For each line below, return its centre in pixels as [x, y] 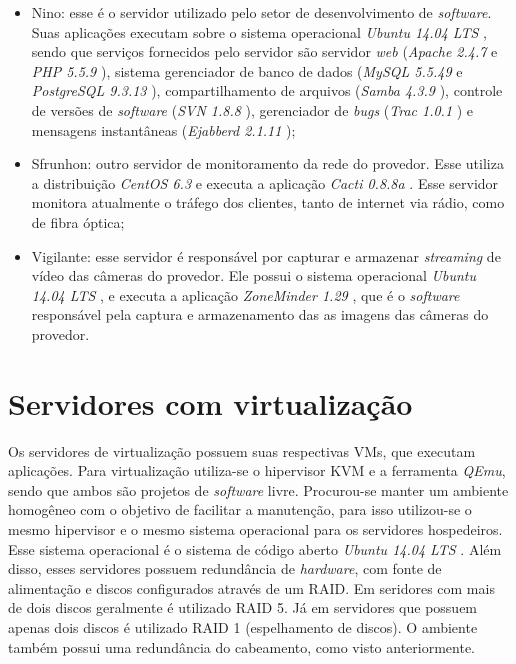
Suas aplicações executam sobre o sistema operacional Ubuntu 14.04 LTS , [259, 31]
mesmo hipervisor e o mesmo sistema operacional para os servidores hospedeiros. [255, 529]
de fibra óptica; [78, 221]
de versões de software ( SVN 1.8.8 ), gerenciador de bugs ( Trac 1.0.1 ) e [252, 109]
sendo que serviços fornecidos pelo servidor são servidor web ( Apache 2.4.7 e [264, 51]
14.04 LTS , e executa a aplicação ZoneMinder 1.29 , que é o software [245, 294]
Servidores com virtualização [210, 402]
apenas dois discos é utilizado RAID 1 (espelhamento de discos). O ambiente [243, 626]
